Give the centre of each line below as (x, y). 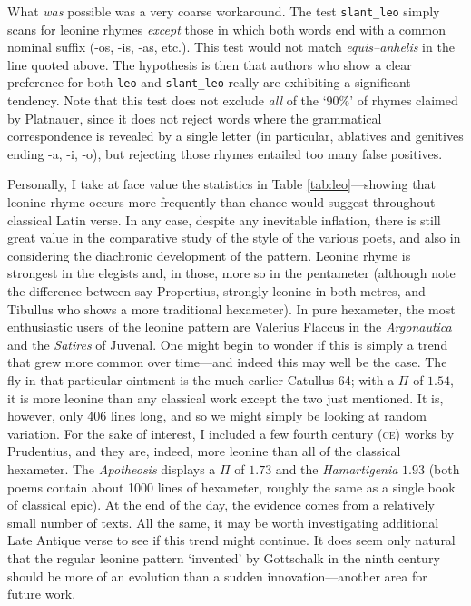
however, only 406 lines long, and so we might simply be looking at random (217, 416)
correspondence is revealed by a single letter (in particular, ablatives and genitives (235, 136)
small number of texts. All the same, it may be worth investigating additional (223, 522)
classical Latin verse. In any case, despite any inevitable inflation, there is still (224, 219)
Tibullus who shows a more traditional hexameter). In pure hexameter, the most (231, 308)
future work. (42, 594)
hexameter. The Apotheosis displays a (112, 468)
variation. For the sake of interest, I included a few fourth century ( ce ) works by (231, 433)
